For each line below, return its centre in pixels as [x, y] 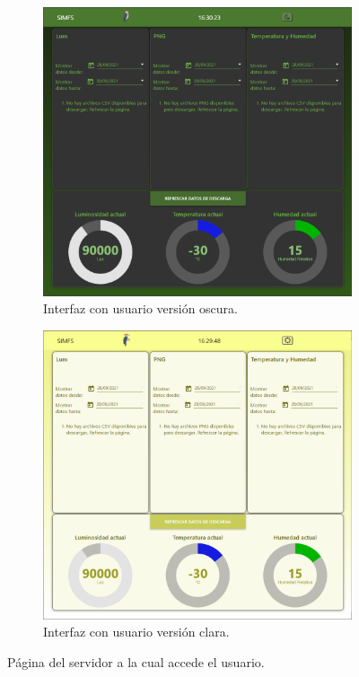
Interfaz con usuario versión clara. [136, 632]
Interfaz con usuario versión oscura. [140, 308]
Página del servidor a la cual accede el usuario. [136, 662]
